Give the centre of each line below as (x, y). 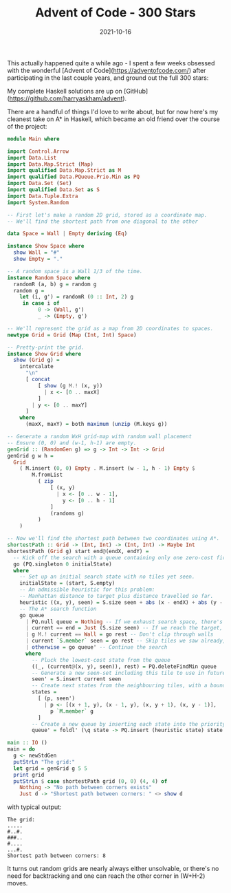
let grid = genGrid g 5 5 (51, 768)
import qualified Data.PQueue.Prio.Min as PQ (73, 177)
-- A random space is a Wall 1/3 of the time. (75, 271)
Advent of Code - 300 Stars (115, 13)
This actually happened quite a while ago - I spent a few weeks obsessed (111, 63)
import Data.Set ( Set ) (40, 184)
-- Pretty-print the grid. (46, 347)
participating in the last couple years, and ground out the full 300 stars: (108, 78)
